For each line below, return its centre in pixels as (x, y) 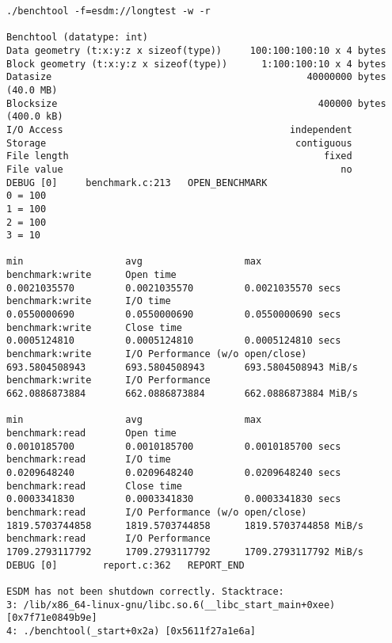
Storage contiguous (179, 143)
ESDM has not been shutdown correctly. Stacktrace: (145, 591)
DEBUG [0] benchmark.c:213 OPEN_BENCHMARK (137, 183)
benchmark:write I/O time (89, 301)
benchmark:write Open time (91, 275)
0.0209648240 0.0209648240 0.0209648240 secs (174, 472)
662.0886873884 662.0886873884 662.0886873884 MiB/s (182, 394)
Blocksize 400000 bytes (196, 103)
